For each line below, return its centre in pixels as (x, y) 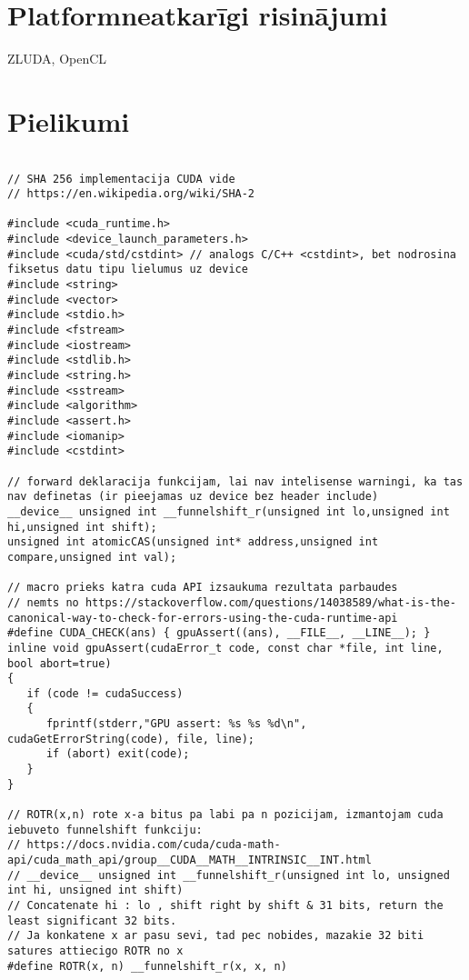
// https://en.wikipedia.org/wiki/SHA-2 (131, 194)
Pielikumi (69, 120)
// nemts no (43, 602)
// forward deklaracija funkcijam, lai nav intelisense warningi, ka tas (235, 481)
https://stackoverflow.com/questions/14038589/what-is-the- (270, 602)
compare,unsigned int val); (92, 557)
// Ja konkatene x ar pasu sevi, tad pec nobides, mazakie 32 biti (216, 936)
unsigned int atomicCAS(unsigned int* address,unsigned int (193, 542)
